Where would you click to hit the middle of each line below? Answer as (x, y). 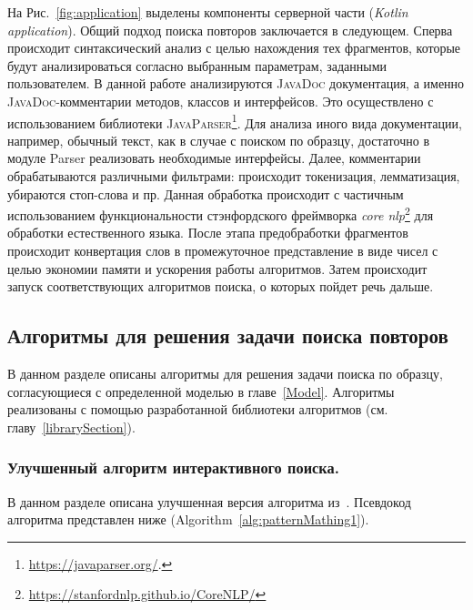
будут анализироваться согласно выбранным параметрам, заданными (197, 65)
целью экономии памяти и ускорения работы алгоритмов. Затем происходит (217, 268)
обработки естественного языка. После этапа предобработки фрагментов (208, 233)
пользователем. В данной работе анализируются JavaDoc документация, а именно (236, 83)
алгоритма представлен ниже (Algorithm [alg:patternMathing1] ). (188, 519)
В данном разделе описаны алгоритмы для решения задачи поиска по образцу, (225, 374)
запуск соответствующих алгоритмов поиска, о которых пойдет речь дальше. (221, 286)
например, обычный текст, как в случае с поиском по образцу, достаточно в (218, 140)
